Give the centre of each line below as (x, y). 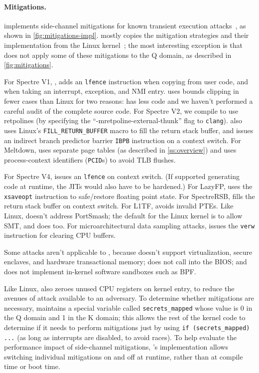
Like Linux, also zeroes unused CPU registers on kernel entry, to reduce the (119, 288)
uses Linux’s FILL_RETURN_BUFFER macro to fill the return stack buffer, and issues (129, 130)
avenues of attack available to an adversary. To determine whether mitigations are (129, 298)
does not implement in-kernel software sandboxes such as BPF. (100, 271)
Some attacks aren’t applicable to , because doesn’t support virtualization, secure (128, 252)
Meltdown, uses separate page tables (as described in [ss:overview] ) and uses (120, 150)
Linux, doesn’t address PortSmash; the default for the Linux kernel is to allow (123, 215)
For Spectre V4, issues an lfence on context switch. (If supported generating (122, 176)
